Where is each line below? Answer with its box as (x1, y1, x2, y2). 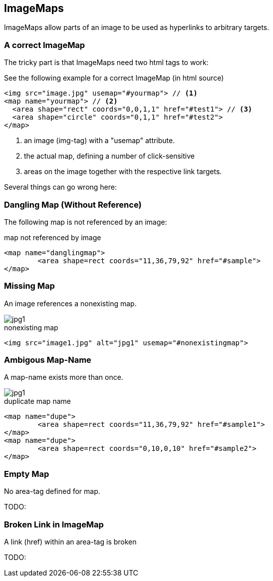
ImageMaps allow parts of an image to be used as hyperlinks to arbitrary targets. (4, 23, 270, 32)
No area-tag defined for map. (4, 487, 100, 496)
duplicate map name (4, 397, 71, 406)
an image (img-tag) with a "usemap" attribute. (24, 136, 175, 145)
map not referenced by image (4, 233, 101, 242)
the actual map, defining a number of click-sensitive (24, 152, 195, 161)
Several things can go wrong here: (4, 183, 117, 192)
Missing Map (4, 281, 55, 291)
